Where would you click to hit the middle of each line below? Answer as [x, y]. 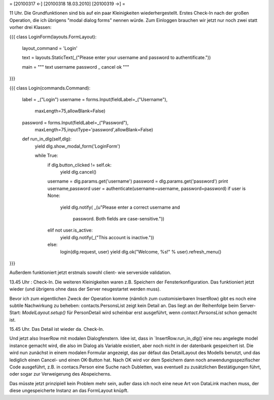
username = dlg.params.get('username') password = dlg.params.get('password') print [138, 181]
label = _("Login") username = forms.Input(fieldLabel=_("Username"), [95, 99]
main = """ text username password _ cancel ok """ [76, 67]
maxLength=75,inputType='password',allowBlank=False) [94, 130]
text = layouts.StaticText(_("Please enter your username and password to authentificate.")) [116, 58]
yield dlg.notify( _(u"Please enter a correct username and [120, 207]
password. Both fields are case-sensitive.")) [118, 218]
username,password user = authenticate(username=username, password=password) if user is [147, 188]
